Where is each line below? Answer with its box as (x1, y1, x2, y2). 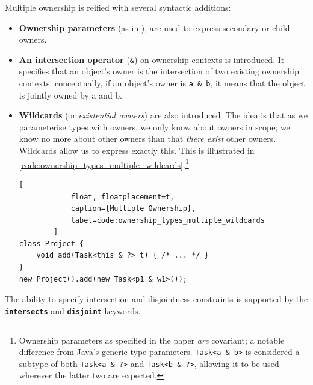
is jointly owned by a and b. (19, 88, 123, 101)
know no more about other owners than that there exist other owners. (19, 132, 276, 145)
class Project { (19, 239, 84, 248)
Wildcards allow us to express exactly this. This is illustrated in (19, 144, 255, 157)
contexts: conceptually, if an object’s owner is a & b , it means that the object (19, 77, 305, 89)
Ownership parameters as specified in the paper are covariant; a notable (19, 333, 285, 346)
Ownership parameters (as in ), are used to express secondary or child (19, 21, 290, 34)
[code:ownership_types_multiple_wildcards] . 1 (19, 156, 189, 171)
